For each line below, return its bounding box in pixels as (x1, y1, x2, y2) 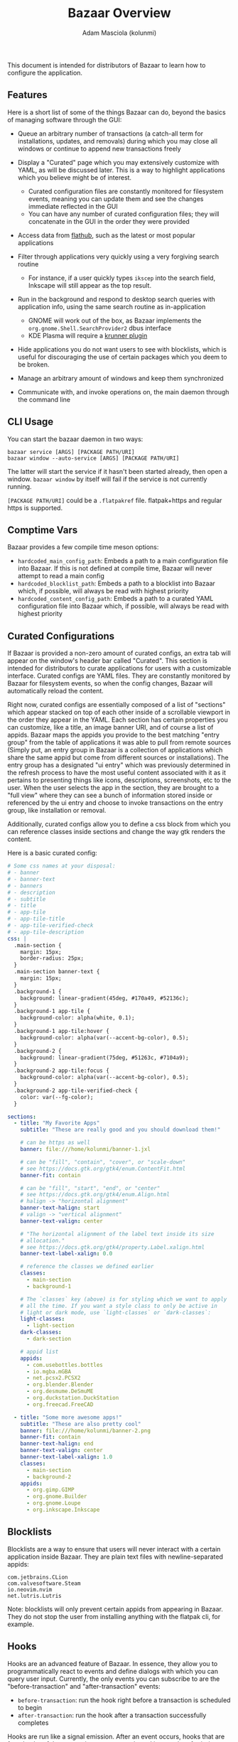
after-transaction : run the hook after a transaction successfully (17, 1711, 207, 1719)
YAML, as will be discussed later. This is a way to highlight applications (17, 166, 225, 174)
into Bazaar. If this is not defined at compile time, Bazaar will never (17, 564, 212, 573)
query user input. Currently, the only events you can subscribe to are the (7, 1675, 220, 1683)
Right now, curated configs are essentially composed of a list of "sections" (7, 700, 226, 709)
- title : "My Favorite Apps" (13, 1120, 100, 1127)
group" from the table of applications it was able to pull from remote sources (7, 738, 232, 747)
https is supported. (7, 503, 63, 512)
